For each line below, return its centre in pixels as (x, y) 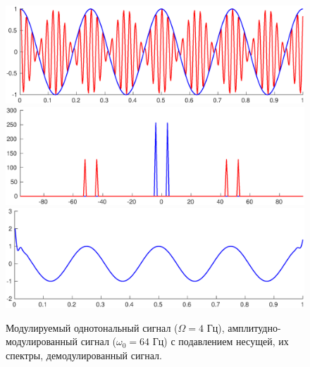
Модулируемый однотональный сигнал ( (92, 327)
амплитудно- (254, 327)
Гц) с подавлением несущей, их (221, 341)
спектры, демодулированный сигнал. (84, 355)
